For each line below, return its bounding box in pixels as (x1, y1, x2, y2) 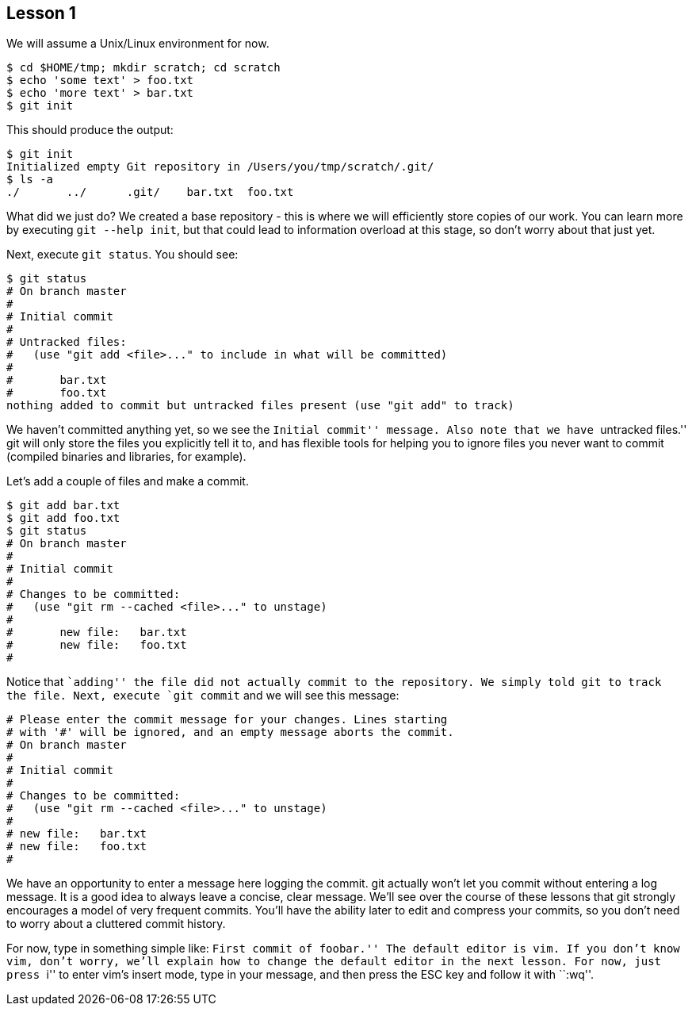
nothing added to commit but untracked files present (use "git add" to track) (6, 399, 514, 412)
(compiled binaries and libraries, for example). (6, 450, 247, 464)
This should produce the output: (6, 123, 174, 137)
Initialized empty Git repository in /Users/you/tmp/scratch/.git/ (6, 160, 434, 174)
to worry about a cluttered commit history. (6, 917, 226, 931)
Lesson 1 (6, 3, 76, 23)
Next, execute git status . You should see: (6, 247, 239, 262)
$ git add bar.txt (6, 499, 120, 512)
